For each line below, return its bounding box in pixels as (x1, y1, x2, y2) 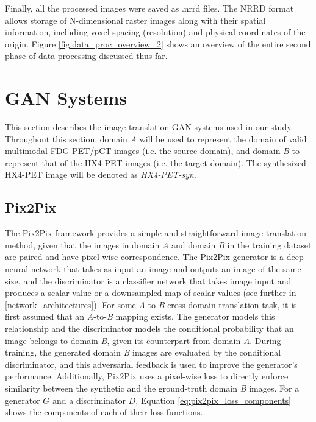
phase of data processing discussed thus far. (5, 49, 168, 62)
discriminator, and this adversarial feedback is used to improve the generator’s (5, 357, 298, 370)
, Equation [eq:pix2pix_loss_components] (135, 393, 292, 406)
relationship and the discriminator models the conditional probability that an (5, 322, 294, 335)
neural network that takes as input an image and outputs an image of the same (5, 262, 301, 275)
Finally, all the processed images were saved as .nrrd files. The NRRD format (5, 2, 294, 14)
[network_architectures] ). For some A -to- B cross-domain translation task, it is (5, 298, 297, 311)
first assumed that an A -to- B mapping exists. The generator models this (5, 310, 275, 323)
